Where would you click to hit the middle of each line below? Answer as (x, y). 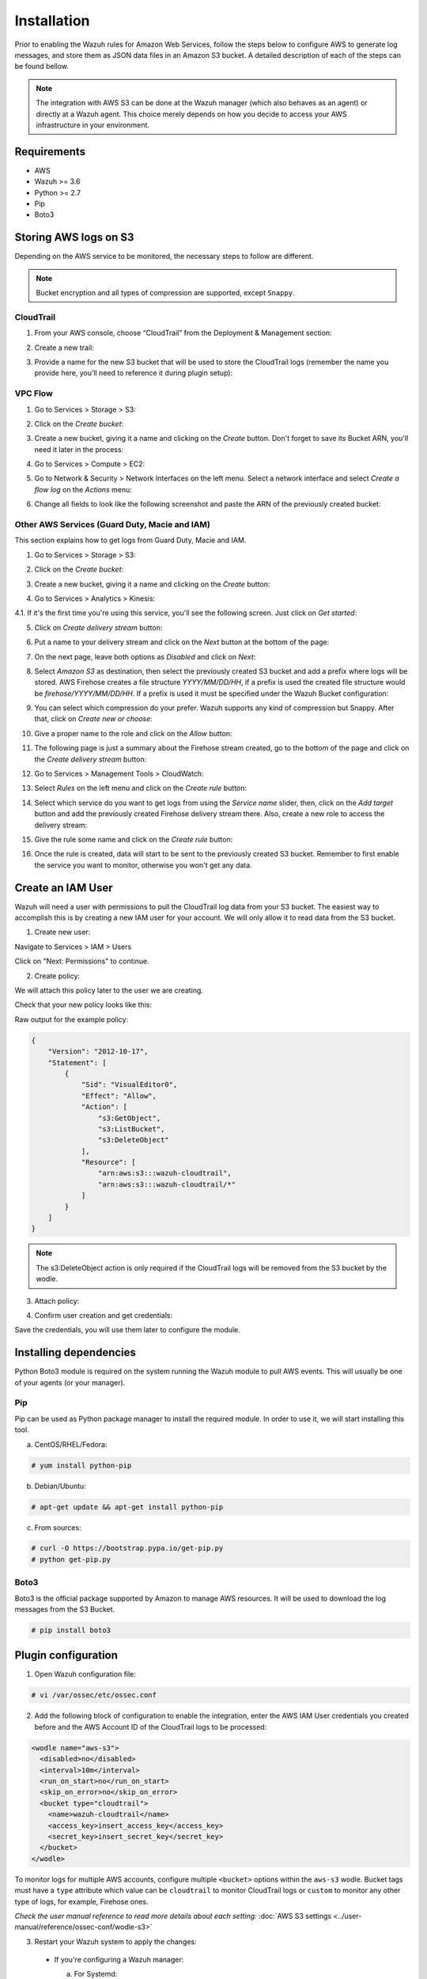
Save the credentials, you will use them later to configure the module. (127, 1330)
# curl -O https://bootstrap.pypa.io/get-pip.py (127, 1548)
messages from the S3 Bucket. (65, 1609)
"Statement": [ (77, 1062)
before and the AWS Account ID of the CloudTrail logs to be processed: (151, 1726)
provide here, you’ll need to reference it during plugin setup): (134, 373)
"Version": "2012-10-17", (98, 1052)
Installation (52, 21)
